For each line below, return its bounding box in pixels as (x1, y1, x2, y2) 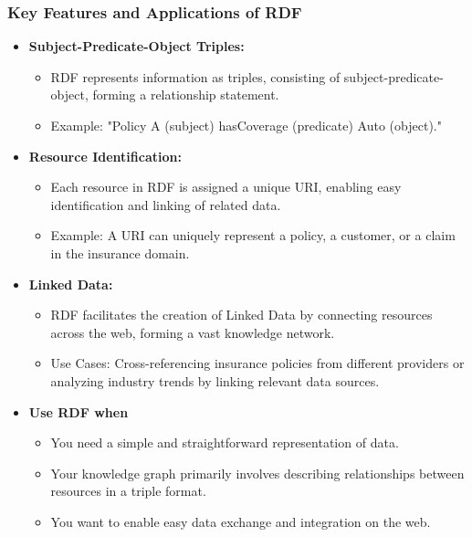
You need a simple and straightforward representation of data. (50, 433, 399, 452)
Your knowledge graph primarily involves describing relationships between (50, 463, 465, 482)
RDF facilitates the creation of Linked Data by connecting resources (50, 305, 433, 324)
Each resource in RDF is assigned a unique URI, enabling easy (50, 177, 402, 196)
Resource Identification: (28, 146, 182, 165)
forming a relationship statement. (92, 85, 279, 104)
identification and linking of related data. (50, 195, 281, 214)
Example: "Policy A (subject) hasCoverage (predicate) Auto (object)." (50, 116, 442, 134)
